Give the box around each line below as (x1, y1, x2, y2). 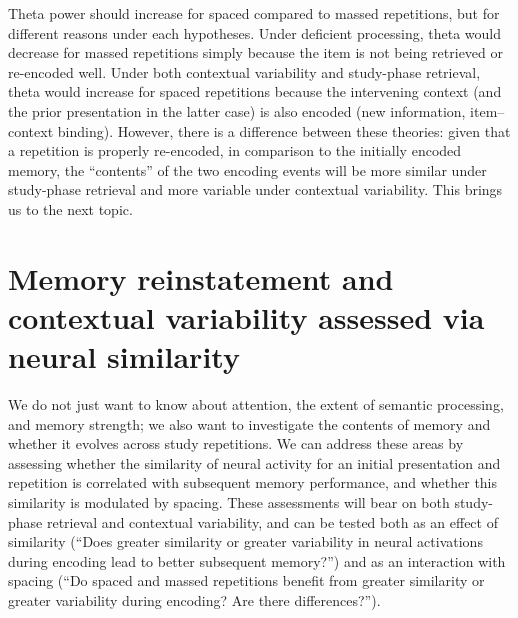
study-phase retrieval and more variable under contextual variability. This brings (8, 179, 503, 200)
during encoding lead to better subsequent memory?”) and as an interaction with (8, 550, 506, 571)
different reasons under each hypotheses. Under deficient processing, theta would (8, 22, 501, 43)
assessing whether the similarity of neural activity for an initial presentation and (8, 452, 501, 473)
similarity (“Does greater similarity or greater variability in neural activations (8, 531, 483, 552)
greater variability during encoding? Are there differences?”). (8, 589, 381, 610)
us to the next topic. (8, 198, 133, 219)
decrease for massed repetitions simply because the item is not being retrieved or (8, 42, 503, 63)
